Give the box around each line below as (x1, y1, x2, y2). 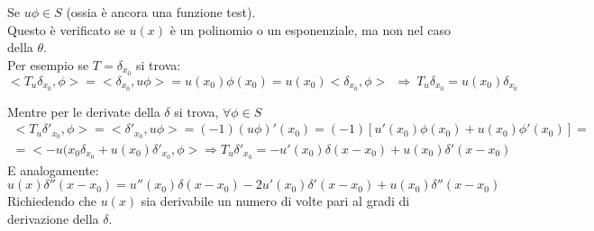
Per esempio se (7, 55, 89, 74)
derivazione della (7, 209, 99, 228)
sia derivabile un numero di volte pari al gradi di (141, 191, 410, 210)
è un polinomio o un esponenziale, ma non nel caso (169, 20, 451, 39)
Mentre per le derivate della (7, 102, 160, 120)
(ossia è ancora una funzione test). (66, 3, 256, 21)
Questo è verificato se (7, 20, 125, 39)
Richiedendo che (7, 191, 96, 210)
